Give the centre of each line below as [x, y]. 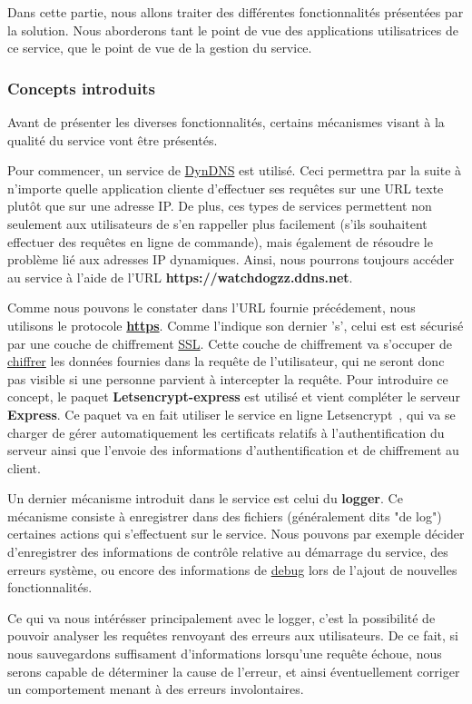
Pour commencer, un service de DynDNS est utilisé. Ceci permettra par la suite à [235, 170]
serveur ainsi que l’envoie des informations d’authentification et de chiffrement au [233, 450]
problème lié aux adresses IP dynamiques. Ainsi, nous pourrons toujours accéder [231, 259]
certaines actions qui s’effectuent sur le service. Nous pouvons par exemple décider [236, 534]
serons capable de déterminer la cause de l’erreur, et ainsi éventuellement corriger [234, 671]
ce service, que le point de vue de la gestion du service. [160, 48]
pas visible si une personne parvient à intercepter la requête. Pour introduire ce [228, 378]
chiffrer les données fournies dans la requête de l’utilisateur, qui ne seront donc [226, 361]
